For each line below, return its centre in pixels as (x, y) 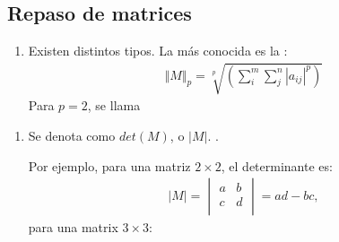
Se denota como (72, 135)
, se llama (114, 105)
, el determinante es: (277, 165)
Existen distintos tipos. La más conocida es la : (158, 51)
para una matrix (73, 227)
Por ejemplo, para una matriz (109, 165)
